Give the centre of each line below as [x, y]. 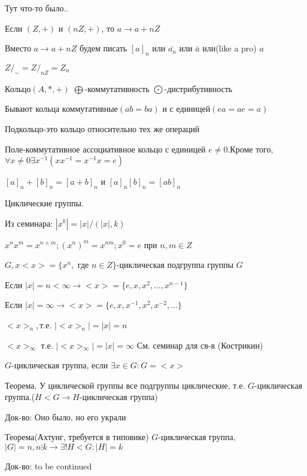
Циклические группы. [44, 202]
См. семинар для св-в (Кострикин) [200, 345]
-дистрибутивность [198, 88]
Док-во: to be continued [48, 466]
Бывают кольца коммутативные [61, 109]
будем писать [103, 48]
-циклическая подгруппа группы [175, 265]
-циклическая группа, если [60, 365]
